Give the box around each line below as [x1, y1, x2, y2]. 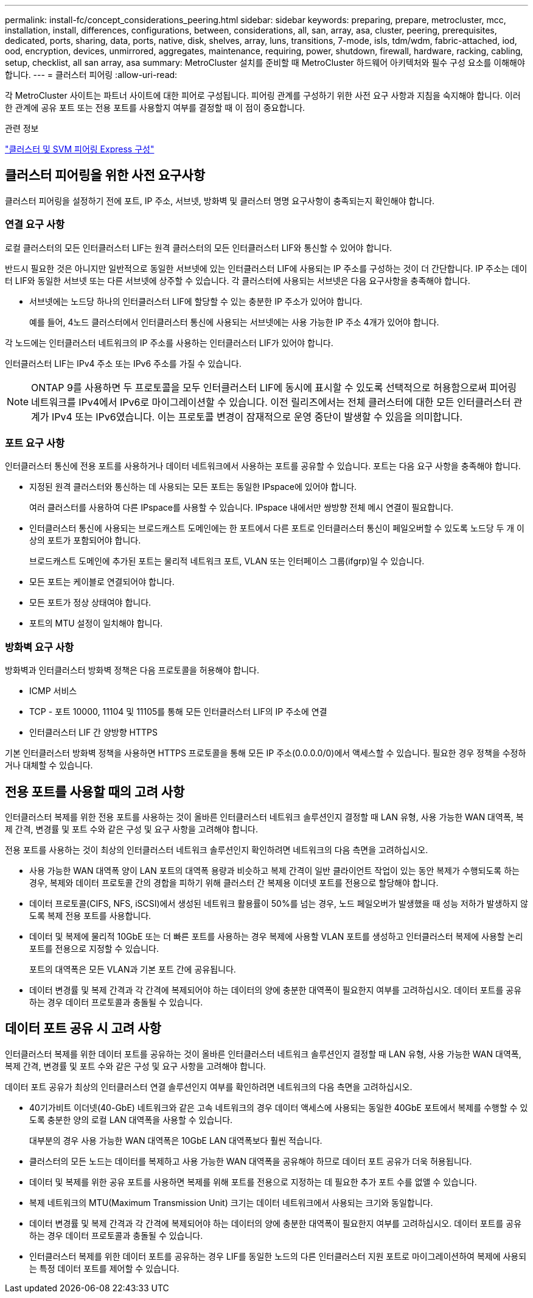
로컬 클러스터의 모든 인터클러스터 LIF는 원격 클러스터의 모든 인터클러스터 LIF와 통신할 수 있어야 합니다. [5, 242, 392, 253]
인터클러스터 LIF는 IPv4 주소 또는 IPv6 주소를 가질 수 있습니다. [5, 358, 242, 369]
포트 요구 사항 [5, 436, 65, 449]
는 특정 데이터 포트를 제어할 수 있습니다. [29, 1263, 179, 1274]
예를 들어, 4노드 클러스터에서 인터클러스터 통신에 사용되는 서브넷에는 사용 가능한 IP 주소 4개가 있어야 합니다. [29, 316, 439, 327]
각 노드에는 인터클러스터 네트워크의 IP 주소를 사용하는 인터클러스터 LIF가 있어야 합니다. [5, 337, 333, 348]
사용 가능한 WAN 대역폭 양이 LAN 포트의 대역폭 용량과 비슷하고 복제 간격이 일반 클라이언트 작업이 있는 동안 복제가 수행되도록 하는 [29, 865, 520, 876]
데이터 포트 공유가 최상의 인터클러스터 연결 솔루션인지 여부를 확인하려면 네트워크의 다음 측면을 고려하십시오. [5, 1081, 413, 1092]
